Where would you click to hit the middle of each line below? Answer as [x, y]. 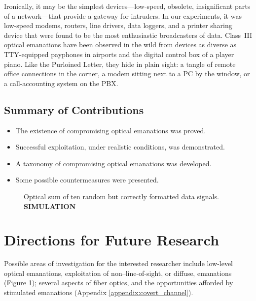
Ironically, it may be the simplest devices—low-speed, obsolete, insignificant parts [127, 6]
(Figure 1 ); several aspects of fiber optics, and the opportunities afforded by [119, 283]
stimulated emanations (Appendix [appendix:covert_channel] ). [99, 292]
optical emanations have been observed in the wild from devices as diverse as [120, 45]
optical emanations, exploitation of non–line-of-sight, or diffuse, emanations [118, 273]
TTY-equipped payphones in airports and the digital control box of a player [119, 54]
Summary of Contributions [74, 109]
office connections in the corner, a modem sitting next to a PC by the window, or [127, 74]
